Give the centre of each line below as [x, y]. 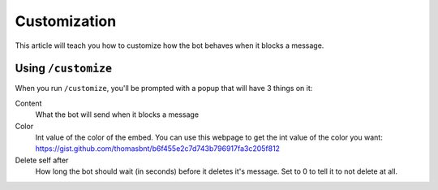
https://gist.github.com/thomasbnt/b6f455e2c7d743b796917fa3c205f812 [157, 149]
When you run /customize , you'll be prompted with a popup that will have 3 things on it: [164, 89]
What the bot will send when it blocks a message [117, 114]
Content [28, 103]
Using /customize [64, 69]
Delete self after [42, 160]
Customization [66, 21]
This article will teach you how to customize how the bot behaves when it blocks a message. [170, 45]
